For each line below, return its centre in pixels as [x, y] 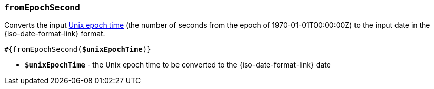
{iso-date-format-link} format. [55, 34]
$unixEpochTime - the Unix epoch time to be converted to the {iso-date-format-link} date [178, 65]
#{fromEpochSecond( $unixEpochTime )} [78, 49]
